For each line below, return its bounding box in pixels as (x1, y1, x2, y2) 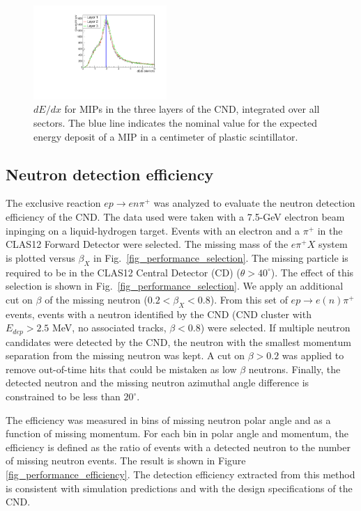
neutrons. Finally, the (248, 361, 341, 376)
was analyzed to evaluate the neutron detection (153, 196, 355, 210)
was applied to (282, 348, 344, 363)
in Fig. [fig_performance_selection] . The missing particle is (93, 250, 348, 265)
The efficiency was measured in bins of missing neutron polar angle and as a (6, 412, 331, 427)
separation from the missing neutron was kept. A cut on (6, 348, 245, 363)
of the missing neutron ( (45, 292, 148, 306)
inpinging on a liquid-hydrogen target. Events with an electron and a (6, 223, 300, 237)
